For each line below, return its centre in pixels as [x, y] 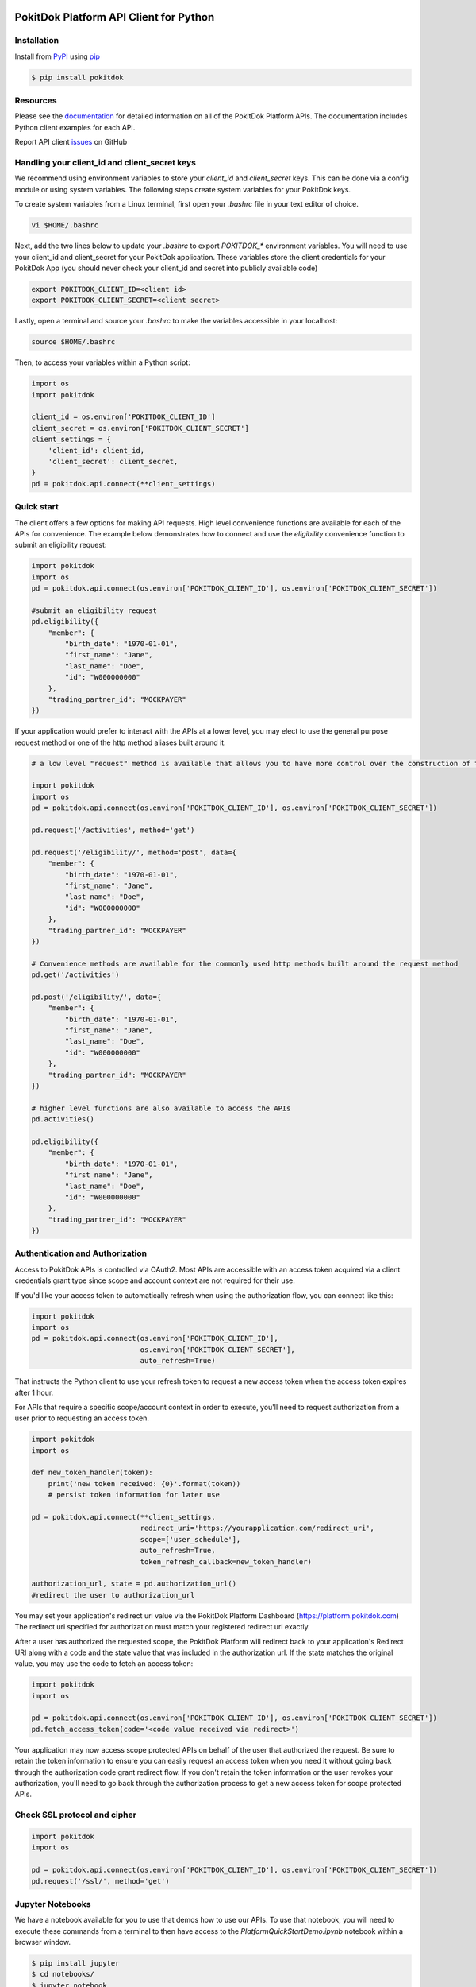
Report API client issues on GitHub [71, 142]
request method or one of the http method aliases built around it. [120, 742]
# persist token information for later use [134, 1495]
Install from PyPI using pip [58, 56]
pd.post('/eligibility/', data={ [96, 997]
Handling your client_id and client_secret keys [105, 163]
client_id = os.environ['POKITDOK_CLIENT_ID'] [123, 417]
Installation [37, 41]
